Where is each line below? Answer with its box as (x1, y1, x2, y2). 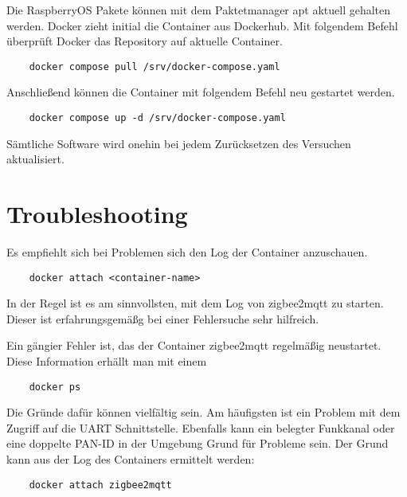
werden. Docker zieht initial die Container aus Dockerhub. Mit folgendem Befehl (6, 17, 398, 33)
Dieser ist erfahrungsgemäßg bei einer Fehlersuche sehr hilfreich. (6, 310, 319, 327)
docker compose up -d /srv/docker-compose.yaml (29, 112, 286, 124)
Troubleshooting (6, 198, 188, 230)
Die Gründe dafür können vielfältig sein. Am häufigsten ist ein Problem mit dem (6, 404, 401, 421)
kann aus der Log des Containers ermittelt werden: (6, 451, 255, 468)
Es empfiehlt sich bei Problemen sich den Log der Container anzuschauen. (6, 244, 368, 260)
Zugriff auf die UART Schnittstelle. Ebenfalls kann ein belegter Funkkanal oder (6, 419, 395, 436)
